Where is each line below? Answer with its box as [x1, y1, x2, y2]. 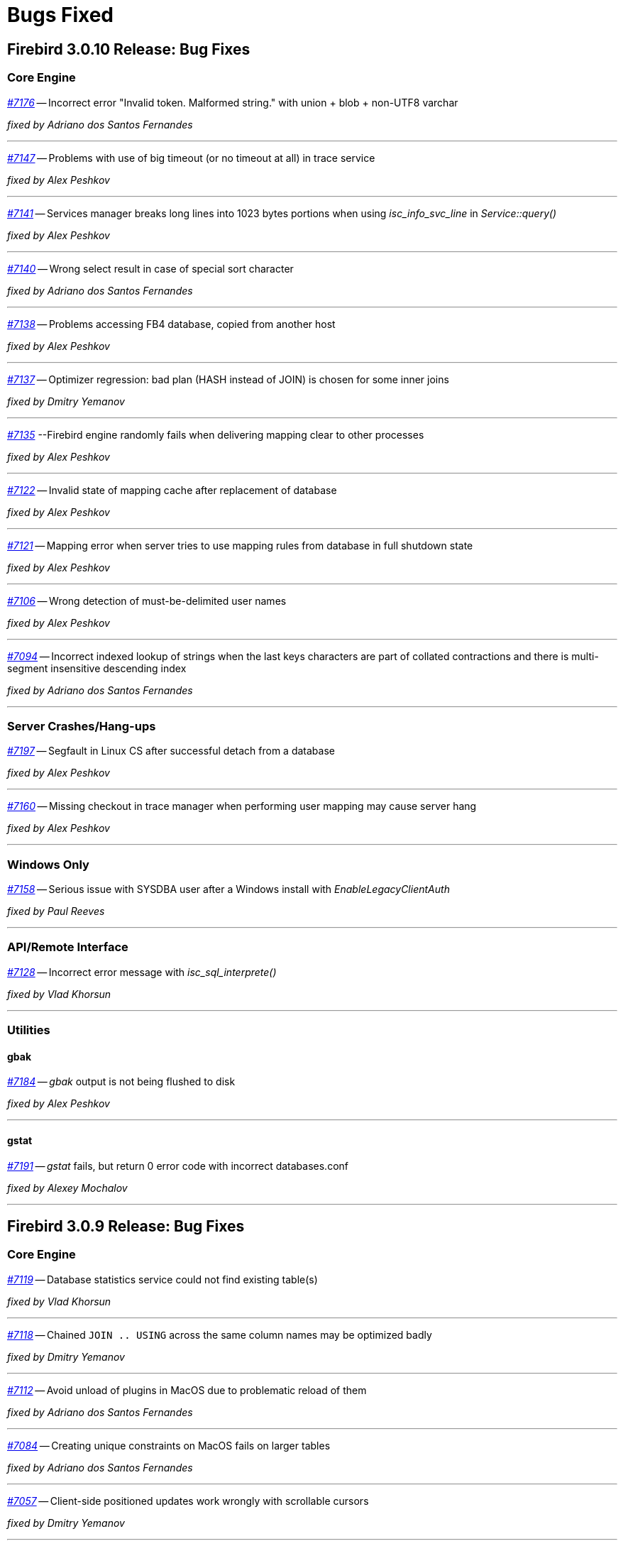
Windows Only [7, 857, 89, 872]
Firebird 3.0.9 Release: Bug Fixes [7, 1217, 245, 1236]
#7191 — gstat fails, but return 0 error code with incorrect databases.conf [7, 1159, 348, 1172]
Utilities [7, 1023, 50, 1038]
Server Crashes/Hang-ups [7, 718, 156, 733]
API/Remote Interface [7, 940, 128, 955]
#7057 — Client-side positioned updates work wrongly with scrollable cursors [7, 1494, 369, 1507]
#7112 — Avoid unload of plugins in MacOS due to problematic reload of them [7, 1383, 367, 1396]
